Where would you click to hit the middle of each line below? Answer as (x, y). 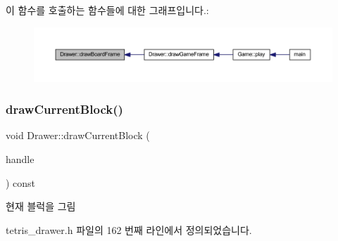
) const (21, 182)
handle (20, 158)
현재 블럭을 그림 (41, 206)
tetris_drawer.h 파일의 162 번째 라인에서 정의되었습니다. (129, 229)
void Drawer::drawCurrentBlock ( (78, 135)
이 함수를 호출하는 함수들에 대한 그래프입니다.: (107, 10)
